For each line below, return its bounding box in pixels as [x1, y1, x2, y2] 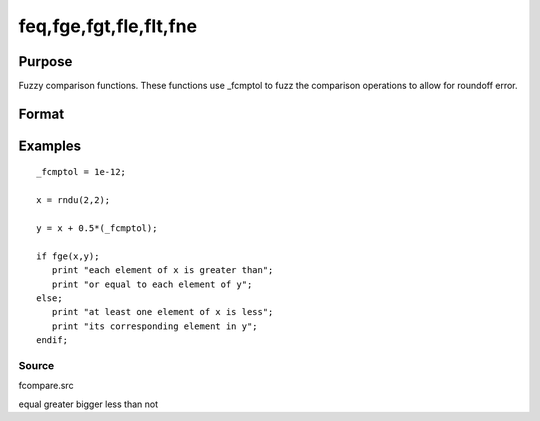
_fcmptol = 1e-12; [36, 166, 127, 178]
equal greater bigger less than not [18, 398, 159, 410]
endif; [36, 335, 69, 346]
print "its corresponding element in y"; [51, 320, 259, 332]
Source [18, 358, 55, 372]
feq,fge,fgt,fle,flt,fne [18, 15, 198, 37]
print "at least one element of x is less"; [51, 306, 274, 318]
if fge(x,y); [36, 250, 100, 262]
